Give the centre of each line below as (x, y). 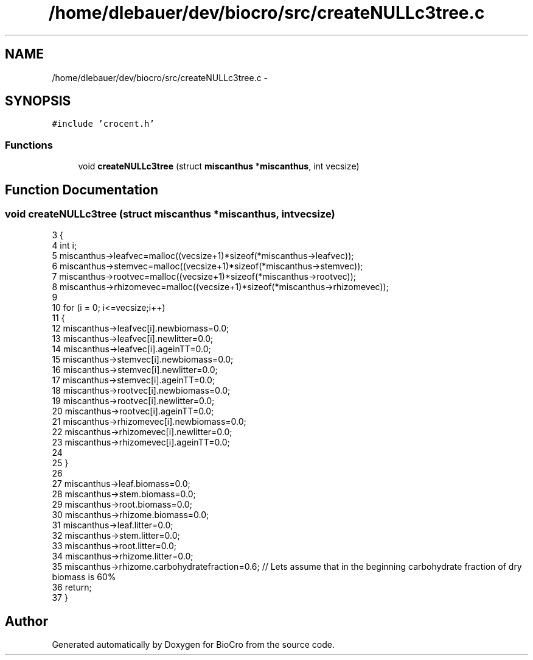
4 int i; (64, 246)
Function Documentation (82, 190)
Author (26, 621)
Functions (29, 145)
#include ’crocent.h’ (103, 124)
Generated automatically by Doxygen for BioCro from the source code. (193, 645)
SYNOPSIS (38, 101)
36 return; (72, 587)
